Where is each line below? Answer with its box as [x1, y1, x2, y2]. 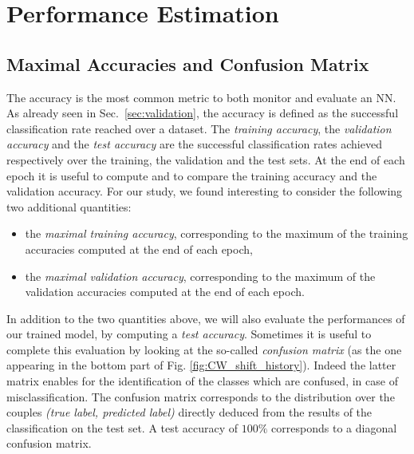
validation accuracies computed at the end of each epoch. [25, 283, 305, 300]
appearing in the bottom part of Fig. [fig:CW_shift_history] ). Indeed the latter [6, 357, 396, 373]
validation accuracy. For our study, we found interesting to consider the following [6, 183, 403, 199]
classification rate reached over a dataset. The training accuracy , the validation [6, 120, 392, 136]
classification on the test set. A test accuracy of [6, 419, 239, 436]
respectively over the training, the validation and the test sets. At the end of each [6, 151, 405, 168]
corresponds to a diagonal [271, 419, 397, 436]
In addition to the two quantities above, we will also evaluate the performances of [6, 310, 405, 326]
